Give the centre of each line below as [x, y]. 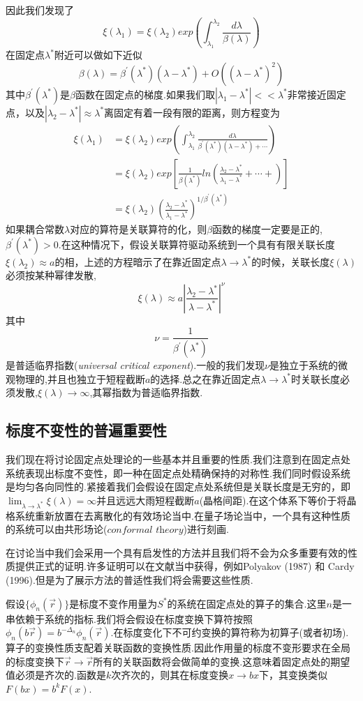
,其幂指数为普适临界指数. [146, 392]
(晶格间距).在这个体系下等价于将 [273, 500]
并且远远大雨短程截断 [146, 500]
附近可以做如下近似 [98, 55]
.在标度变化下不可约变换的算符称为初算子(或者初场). [230, 632]
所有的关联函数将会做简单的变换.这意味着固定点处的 [212, 661]
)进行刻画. [206, 529]
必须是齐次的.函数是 [60, 675]
